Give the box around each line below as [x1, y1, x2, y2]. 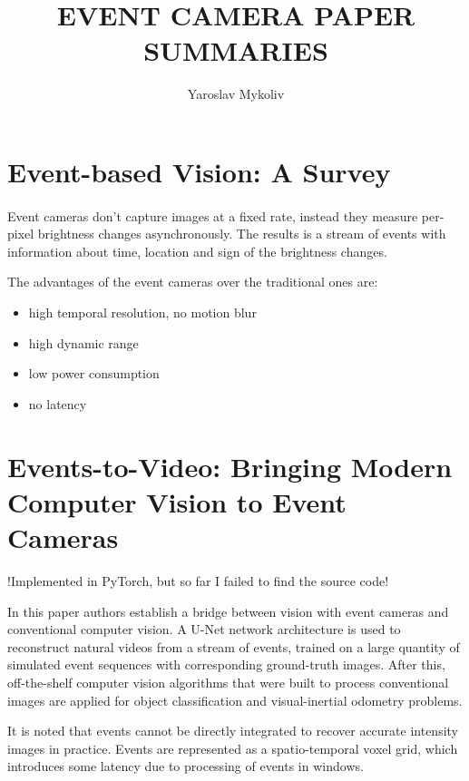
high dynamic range [28, 333, 139, 352]
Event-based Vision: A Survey [7, 152, 391, 190]
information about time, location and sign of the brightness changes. [7, 241, 387, 260]
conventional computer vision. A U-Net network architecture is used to [7, 620, 401, 639]
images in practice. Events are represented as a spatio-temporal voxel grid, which [7, 738, 458, 757]
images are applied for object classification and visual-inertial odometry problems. [7, 690, 463, 709]
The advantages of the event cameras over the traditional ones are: [7, 272, 378, 291]
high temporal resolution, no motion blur [28, 303, 257, 322]
